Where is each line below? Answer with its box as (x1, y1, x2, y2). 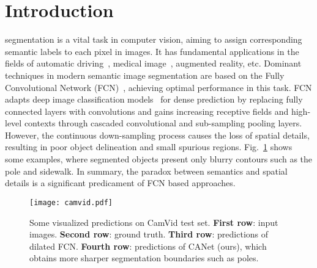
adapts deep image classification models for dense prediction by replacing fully (5, 93, 303, 106)
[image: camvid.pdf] (29, 198, 113, 207)
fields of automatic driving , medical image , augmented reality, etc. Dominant (5, 57, 302, 70)
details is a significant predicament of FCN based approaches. (5, 176, 236, 189)
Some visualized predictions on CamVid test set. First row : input (29, 215, 278, 228)
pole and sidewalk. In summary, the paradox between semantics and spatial (5, 164, 288, 177)
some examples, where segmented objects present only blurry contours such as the (5, 153, 313, 165)
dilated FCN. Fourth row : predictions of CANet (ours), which (29, 239, 267, 252)
